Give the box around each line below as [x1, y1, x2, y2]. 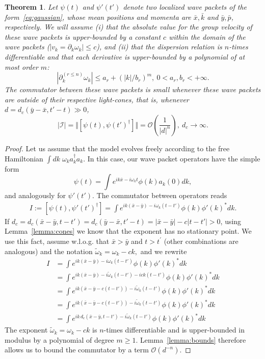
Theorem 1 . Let [5, 2, 58, 12]
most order [5, 61, 38, 72]
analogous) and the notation [5, 245, 93, 256]
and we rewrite [140, 245, 187, 256]
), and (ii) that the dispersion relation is [96, 41, 222, 52]
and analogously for [5, 190, 66, 201]
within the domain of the [169, 31, 246, 42]
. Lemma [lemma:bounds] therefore [136, 334, 246, 345]
